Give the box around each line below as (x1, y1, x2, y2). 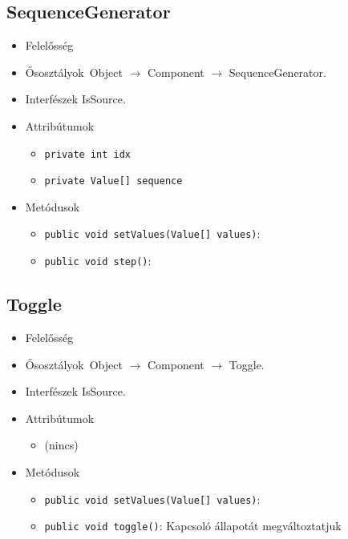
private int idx (44, 148, 131, 160)
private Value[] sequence (44, 175, 183, 187)
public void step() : (44, 252, 152, 269)
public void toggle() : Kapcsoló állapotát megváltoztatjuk (44, 517, 342, 534)
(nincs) (44, 436, 79, 453)
